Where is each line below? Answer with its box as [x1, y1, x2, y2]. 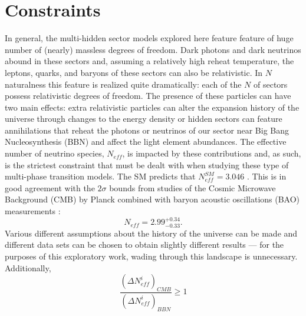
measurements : [5, 205, 61, 217]
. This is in [247, 170, 287, 182]
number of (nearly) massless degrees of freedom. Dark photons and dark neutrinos [5, 43, 301, 55]
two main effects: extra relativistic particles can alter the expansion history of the [5, 101, 300, 113]
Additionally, [5, 261, 51, 274]
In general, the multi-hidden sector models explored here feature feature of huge [5, 32, 294, 44]
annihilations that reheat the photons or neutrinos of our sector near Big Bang [5, 124, 289, 136]
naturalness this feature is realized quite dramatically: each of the [5, 78, 242, 90]
